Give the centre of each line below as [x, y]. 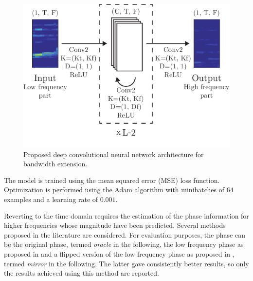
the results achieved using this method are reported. [81, 273]
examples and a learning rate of [51, 199]
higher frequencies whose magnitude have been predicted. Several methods [115, 225]
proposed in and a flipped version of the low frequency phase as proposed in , [119, 253]
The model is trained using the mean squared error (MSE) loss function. [112, 180]
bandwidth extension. [55, 164]
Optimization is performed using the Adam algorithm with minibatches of [114, 190]
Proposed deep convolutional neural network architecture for [114, 154]
